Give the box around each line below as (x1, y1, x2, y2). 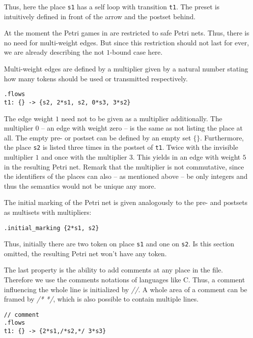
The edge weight (4, 113, 54, 123)
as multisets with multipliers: (4, 206, 91, 217)
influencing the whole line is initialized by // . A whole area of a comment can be (4, 284, 248, 294)
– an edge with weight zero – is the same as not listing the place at (41, 123, 243, 133)
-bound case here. (110, 47, 163, 57)
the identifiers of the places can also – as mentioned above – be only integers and (4, 171, 248, 181)
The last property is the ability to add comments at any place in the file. (4, 265, 223, 275)
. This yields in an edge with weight (133, 151, 241, 162)
